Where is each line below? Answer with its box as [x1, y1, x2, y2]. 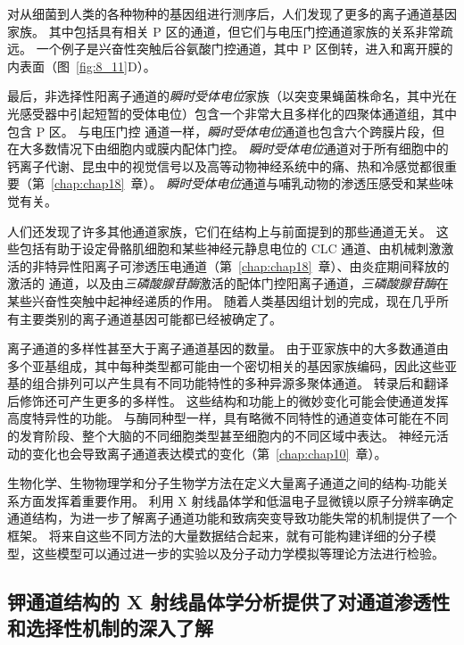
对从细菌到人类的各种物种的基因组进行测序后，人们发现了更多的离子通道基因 [7, 4, 457, 22]
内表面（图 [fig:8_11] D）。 [7, 56, 156, 75]
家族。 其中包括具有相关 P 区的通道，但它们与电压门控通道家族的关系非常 [7, 21, 441, 40]
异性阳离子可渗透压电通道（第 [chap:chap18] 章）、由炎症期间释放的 [56, 256, 450, 275]
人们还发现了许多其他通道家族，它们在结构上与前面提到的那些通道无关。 [7, 221, 432, 240]
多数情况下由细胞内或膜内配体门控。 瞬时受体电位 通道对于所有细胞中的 [31, 139, 449, 158]
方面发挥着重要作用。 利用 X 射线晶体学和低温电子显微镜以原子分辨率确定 [19, 491, 454, 509]
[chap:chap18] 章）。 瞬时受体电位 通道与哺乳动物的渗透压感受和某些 [51, 174, 442, 193]
